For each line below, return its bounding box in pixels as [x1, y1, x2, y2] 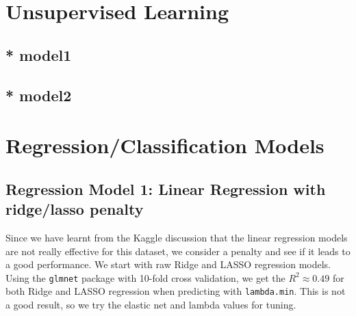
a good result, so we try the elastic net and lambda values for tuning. [5, 298, 296, 311]
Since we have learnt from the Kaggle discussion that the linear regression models [5, 230, 348, 244]
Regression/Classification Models [5, 131, 325, 159]
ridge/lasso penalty [5, 198, 144, 220]
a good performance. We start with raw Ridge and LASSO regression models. [5, 257, 331, 272]
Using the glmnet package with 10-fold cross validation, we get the [5, 270, 285, 285]
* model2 [5, 84, 72, 105]
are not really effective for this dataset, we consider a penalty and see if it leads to [5, 243, 351, 258]
